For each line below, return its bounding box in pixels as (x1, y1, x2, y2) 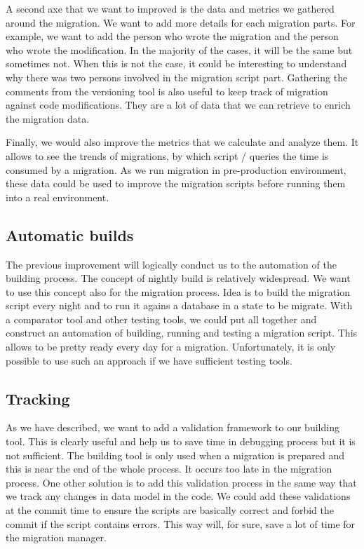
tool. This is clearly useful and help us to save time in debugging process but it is (6, 434, 356, 449)
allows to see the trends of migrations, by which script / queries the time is (6, 148, 329, 163)
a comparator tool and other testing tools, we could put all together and (6, 311, 317, 326)
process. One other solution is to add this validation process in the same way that (6, 475, 357, 489)
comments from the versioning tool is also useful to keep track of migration (6, 83, 328, 98)
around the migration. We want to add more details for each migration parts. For (6, 15, 356, 29)
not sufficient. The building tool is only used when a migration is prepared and (6, 447, 345, 462)
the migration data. (6, 111, 90, 126)
